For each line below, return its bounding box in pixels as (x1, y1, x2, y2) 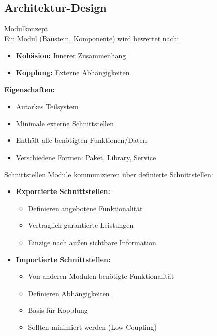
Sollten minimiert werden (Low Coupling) (28, 321, 157, 332)
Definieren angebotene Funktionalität (28, 203, 143, 213)
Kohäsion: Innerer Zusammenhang (16, 50, 126, 61)
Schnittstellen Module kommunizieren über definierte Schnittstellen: (4, 169, 213, 179)
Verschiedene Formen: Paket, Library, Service (16, 152, 156, 162)
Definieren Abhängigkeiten (28, 287, 110, 298)
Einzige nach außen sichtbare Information (28, 236, 156, 247)
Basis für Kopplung (28, 305, 88, 315)
